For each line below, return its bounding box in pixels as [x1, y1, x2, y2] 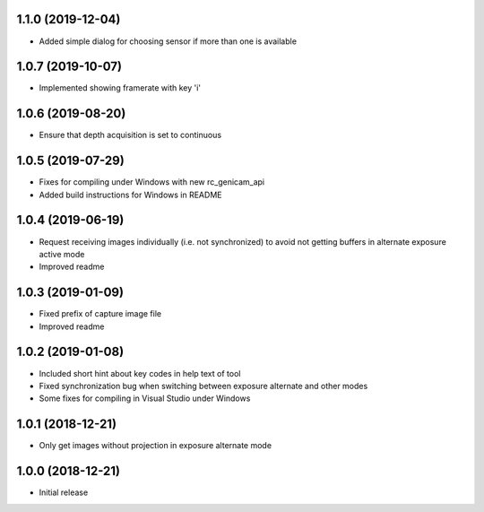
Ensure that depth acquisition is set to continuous [39, 130, 222, 141]
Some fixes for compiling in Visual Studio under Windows [39, 393, 251, 404]
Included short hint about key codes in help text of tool [39, 368, 241, 378]
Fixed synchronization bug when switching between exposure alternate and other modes [39, 380, 368, 391]
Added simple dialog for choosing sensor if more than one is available [39, 36, 298, 47]
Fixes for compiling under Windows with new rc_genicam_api [39, 177, 265, 187]
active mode [39, 248, 85, 259]
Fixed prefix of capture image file [39, 308, 161, 319]
